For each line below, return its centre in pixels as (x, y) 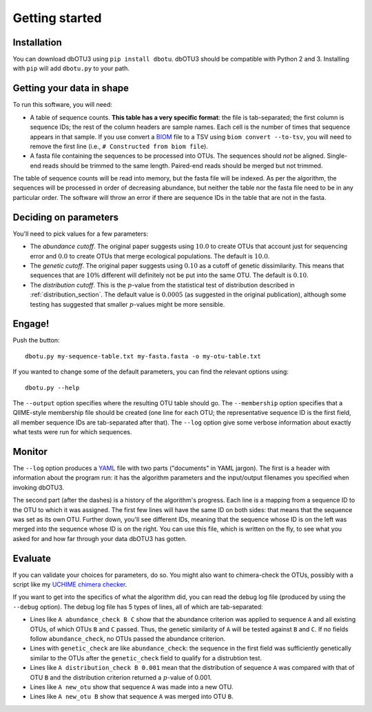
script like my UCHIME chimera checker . (70, 584)
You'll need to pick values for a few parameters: (80, 234)
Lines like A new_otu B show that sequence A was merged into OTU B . (132, 697)
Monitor (30, 451)
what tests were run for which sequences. (72, 432)
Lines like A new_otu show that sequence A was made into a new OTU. (132, 687)
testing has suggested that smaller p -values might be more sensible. (127, 304)
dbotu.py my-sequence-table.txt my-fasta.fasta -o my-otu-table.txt (143, 356)
